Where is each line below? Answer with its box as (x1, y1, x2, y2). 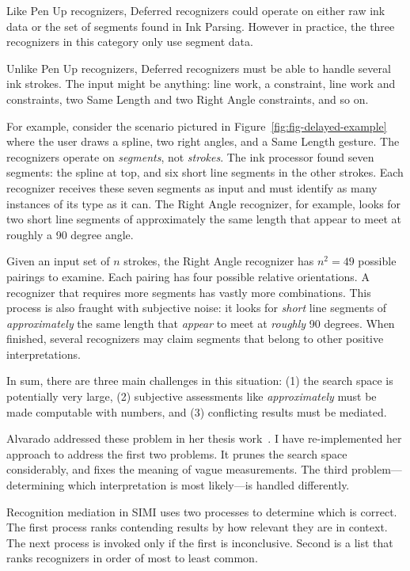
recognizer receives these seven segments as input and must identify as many (6, 179, 378, 196)
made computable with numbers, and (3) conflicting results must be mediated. (6, 403, 387, 420)
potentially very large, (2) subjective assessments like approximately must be (6, 388, 377, 405)
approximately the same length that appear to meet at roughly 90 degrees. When (6, 314, 395, 331)
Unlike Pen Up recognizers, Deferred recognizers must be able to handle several (6, 59, 391, 76)
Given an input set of (6, 253, 110, 269)
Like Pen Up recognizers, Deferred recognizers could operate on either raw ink (6, 2, 385, 18)
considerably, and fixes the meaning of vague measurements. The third (6, 461, 348, 478)
